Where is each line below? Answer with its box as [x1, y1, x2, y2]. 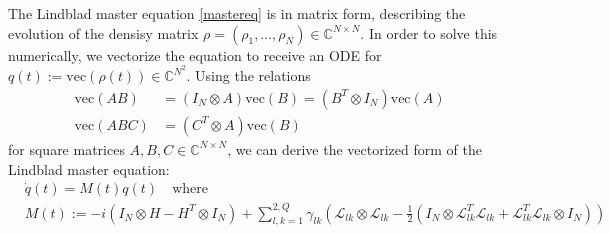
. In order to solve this [360, 22, 498, 43]
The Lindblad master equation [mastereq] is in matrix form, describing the [8, 3, 466, 23]
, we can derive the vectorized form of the [227, 138, 482, 159]
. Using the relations [186, 65, 311, 86]
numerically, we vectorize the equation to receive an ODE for [8, 44, 382, 65]
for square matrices [8, 138, 125, 159]
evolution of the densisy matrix [8, 22, 199, 43]
